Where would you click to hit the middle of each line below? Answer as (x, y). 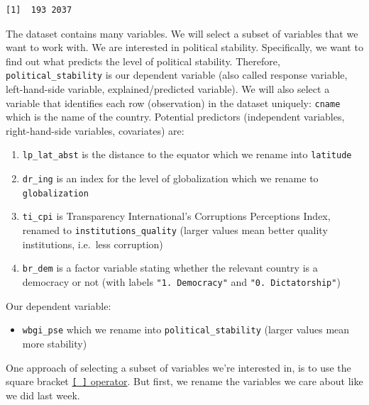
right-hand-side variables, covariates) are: (95, 130)
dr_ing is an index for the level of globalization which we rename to (170, 178)
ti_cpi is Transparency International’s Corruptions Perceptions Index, (176, 216)
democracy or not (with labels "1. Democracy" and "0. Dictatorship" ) (181, 282)
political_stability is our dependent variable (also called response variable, (177, 75)
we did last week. (43, 395)
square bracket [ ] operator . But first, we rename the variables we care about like (184, 381)
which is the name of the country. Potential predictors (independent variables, (175, 117)
